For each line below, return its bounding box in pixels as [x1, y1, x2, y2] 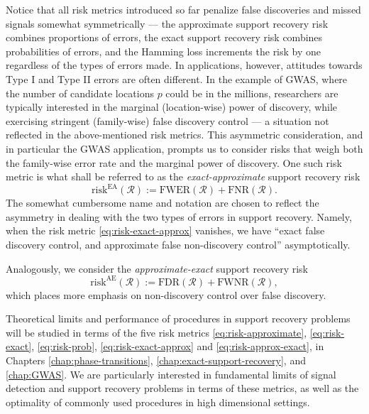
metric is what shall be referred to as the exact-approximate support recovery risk [6, 169, 360, 184]
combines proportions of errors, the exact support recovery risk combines [6, 30, 323, 45]
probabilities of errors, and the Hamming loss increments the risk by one [6, 43, 321, 58]
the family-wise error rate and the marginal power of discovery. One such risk [6, 155, 342, 170]
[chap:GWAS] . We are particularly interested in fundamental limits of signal [6, 366, 336, 381]
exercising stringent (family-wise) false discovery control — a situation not [6, 113, 329, 128]
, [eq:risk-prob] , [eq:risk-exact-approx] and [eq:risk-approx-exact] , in [31, 339, 324, 354]
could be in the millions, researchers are [165, 85, 338, 100]
